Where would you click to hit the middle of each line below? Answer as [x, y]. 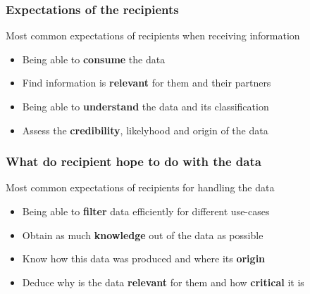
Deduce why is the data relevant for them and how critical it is [163, 282]
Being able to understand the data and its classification [145, 106]
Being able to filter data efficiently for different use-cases [146, 211]
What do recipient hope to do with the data [134, 161]
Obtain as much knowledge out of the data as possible [143, 235]
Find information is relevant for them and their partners [147, 83]
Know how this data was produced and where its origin [144, 258]
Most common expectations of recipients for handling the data [140, 187]
